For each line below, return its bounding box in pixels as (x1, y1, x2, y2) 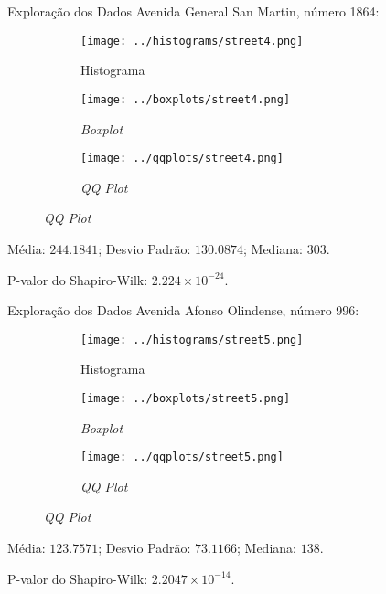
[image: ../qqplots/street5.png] (80, 451, 284, 464)
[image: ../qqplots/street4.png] (80, 152, 284, 165)
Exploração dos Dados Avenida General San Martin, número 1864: (7, 2, 380, 20)
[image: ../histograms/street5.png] (80, 333, 304, 346)
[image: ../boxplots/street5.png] (80, 391, 291, 405)
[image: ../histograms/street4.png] (80, 34, 304, 48)
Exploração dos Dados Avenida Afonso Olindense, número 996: (7, 301, 359, 320)
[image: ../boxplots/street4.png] (80, 92, 291, 106)
